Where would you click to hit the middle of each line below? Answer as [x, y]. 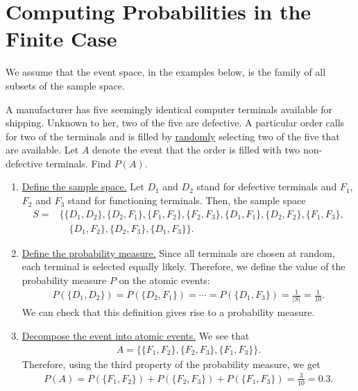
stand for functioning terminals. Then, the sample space [187, 200]
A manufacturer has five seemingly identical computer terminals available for [169, 109]
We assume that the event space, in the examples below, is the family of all [166, 72]
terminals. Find [78, 163]
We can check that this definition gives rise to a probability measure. [168, 312]
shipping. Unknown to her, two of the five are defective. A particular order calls [175, 123]
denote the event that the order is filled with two [196, 150]
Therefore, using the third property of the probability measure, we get [171, 364]
